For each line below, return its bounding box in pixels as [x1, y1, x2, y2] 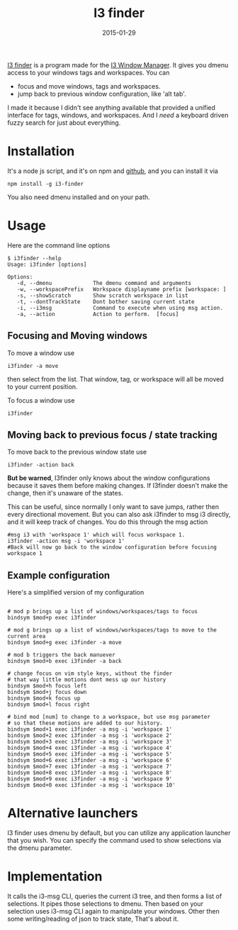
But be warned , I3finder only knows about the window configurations [7, 474, 210, 483]
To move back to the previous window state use [7, 448, 147, 456]
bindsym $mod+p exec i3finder [7, 615, 97, 622]
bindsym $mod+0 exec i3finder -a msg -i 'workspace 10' [7, 782, 176, 789]
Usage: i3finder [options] [7, 261, 87, 268]
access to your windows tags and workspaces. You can [7, 68, 170, 77]
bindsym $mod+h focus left [7, 683, 87, 690]
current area [7, 633, 46, 640]
